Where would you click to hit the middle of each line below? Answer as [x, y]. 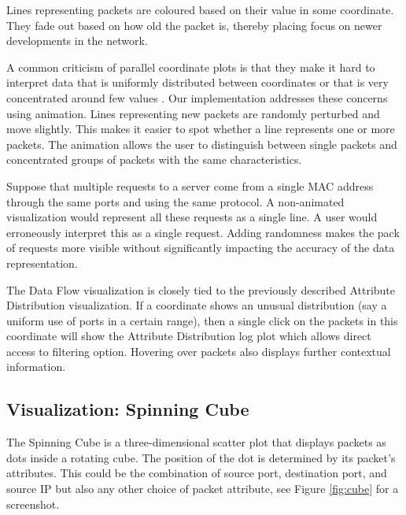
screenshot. [33, 504]
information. [36, 367]
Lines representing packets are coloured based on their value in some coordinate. [200, 9]
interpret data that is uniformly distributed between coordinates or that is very [197, 82]
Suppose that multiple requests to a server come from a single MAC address [190, 185]
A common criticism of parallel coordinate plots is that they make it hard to [191, 67]
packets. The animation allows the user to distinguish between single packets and [202, 144]
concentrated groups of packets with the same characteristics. [154, 159]
